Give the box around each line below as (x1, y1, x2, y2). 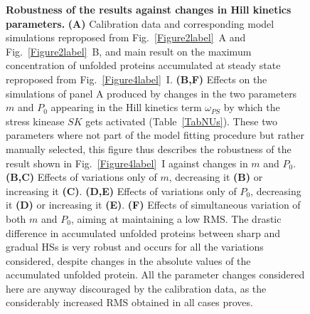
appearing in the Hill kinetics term (50, 100, 202, 115)
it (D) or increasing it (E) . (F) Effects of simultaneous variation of (6, 197, 301, 212)
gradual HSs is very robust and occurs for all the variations (6, 239, 264, 254)
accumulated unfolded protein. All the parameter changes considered (6, 267, 305, 282)
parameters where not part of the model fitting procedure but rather (6, 127, 305, 142)
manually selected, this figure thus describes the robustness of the (6, 141, 292, 156)
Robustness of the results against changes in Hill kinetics (6, 2, 292, 16)
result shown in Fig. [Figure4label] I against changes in (6, 155, 248, 170)
